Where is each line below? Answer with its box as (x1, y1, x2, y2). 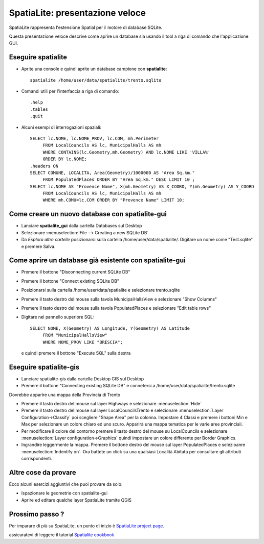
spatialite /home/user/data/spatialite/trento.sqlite (30, 77, 161, 83)
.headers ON (30, 163, 59, 169)
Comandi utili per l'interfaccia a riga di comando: (21, 88, 119, 94)
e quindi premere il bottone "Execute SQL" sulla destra (21, 350, 131, 356)
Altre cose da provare (9, 469, 76, 476)
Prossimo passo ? (9, 510, 65, 518)
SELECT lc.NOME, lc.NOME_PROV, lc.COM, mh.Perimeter (30, 135, 159, 141)
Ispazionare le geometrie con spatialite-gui (21, 490, 108, 496)
